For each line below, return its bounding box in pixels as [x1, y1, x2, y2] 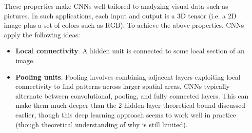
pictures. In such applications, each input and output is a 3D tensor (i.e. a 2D [4, 10, 237, 20]
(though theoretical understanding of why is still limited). [15, 119, 188, 129]
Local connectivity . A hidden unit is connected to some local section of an [15, 46, 245, 56]
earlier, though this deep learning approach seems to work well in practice [15, 109, 236, 119]
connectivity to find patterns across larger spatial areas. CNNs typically [15, 81, 230, 91]
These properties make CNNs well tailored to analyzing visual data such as [4, 1, 228, 11]
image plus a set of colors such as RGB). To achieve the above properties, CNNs [4, 20, 244, 30]
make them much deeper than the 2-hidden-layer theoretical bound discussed [15, 100, 246, 110]
